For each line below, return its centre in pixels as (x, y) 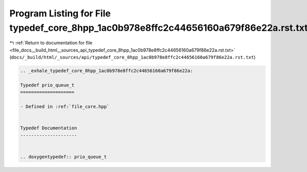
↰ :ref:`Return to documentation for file (51, 43)
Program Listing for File (60, 13)
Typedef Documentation (49, 128)
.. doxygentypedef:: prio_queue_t (63, 157)
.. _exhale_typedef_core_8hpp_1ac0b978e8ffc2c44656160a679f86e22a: (107, 71)
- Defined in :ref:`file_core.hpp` (65, 107)
